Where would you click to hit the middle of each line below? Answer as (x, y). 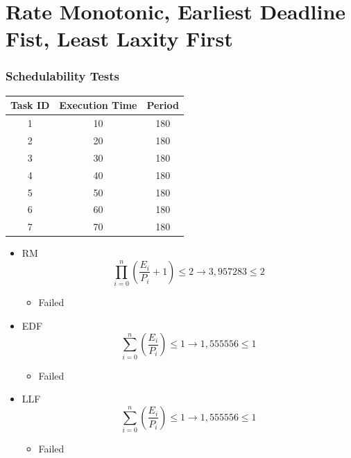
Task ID (30, 105)
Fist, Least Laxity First (119, 39)
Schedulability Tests (63, 76)
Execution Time (98, 105)
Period (163, 105)
